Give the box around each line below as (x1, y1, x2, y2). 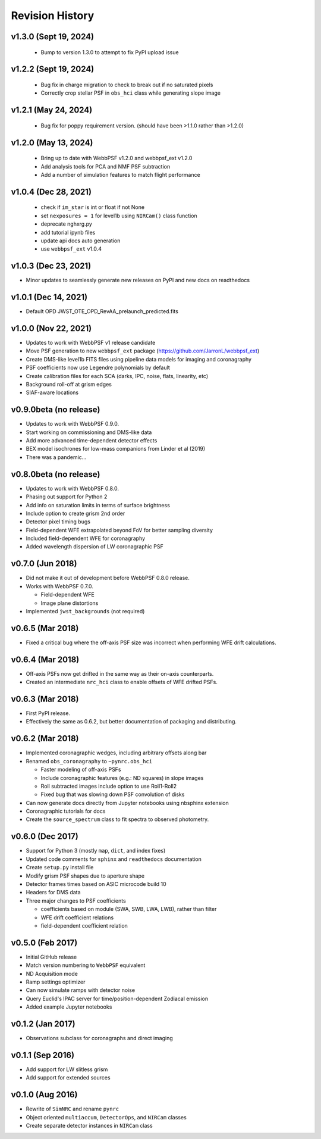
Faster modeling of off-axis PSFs (40, 766, 121, 773)
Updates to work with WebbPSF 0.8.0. (26, 485, 119, 492)
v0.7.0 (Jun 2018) (11, 558, 77, 569)
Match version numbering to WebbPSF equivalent (26, 962, 146, 969)
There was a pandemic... (26, 453, 87, 461)
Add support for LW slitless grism (26, 1066, 108, 1073)
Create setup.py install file (26, 864, 94, 871)
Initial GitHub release (26, 953, 77, 960)
